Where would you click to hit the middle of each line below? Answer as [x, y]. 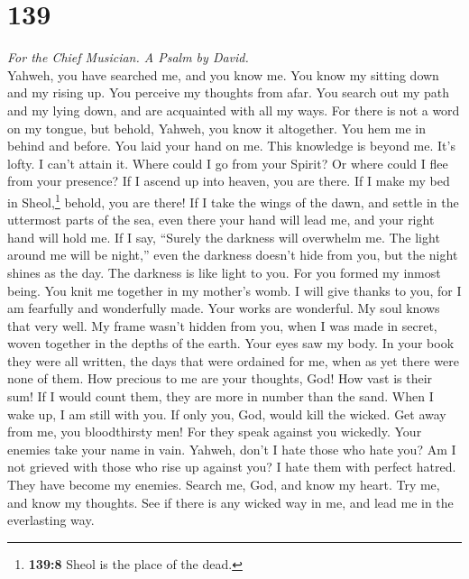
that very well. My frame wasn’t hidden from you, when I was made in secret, [222, 325]
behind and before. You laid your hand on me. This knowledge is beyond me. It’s [231, 146]
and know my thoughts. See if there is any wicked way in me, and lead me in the [230, 502]
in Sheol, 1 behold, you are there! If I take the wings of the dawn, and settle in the [233, 200]
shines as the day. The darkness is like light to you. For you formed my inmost [224, 272]
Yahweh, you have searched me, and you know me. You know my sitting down [223, 74]
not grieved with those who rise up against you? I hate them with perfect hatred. [232, 467]
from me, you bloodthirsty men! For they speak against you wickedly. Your [215, 432]
